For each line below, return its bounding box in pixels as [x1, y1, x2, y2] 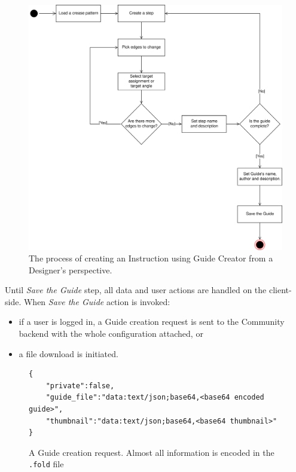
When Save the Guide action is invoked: [23, 295, 170, 307]
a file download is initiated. [19, 347, 118, 360]
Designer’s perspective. [29, 263, 112, 276]
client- [268, 284, 292, 296]
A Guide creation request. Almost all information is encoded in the [29, 446, 274, 458]
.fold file [29, 458, 64, 470]
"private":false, [45, 381, 115, 390]
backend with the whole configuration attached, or [19, 327, 203, 340]
